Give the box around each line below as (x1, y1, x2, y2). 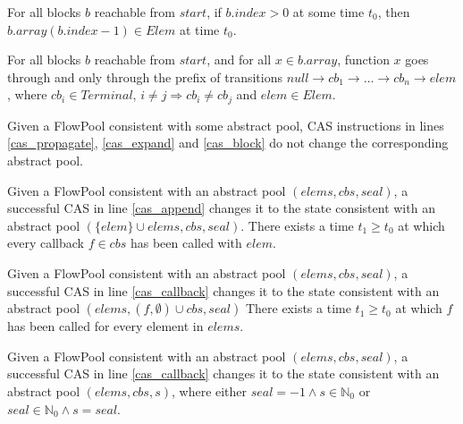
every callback (7, 233, 84, 252)
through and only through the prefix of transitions (7, 67, 282, 86)
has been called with (130, 233, 242, 252)
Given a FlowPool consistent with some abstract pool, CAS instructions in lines (7, 115, 444, 134)
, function (337, 50, 390, 69)
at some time (292, 3, 365, 21)
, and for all (206, 50, 272, 69)
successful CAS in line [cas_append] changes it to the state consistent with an (7, 199, 435, 217)
